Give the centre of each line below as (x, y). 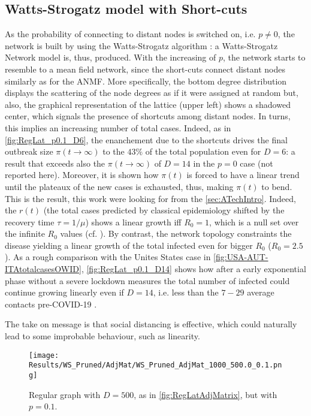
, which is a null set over (254, 221)
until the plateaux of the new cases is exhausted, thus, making (119, 186)
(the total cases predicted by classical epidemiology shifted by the (164, 210)
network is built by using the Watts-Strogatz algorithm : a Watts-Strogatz (141, 45)
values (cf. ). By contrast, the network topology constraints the (176, 233)
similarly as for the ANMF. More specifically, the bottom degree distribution (146, 81)
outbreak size (29, 151)
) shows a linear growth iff (133, 221)
